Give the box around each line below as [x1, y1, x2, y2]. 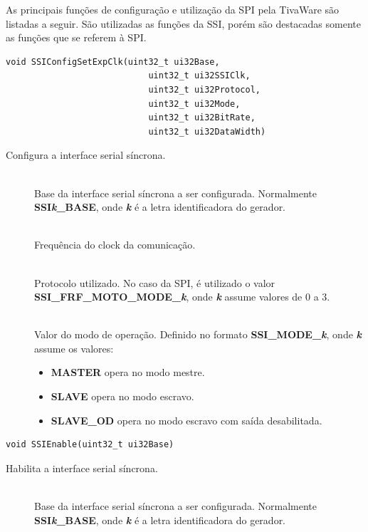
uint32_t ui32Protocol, [148, 84, 261, 95]
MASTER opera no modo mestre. [51, 365, 205, 380]
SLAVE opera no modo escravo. [51, 389, 194, 404]
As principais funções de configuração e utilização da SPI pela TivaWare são [6, 2, 340, 16]
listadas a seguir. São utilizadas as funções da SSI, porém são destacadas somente [6, 16, 361, 31]
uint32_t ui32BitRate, [148, 113, 256, 123]
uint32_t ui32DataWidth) [148, 126, 266, 137]
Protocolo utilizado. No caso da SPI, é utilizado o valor [34, 275, 275, 290]
